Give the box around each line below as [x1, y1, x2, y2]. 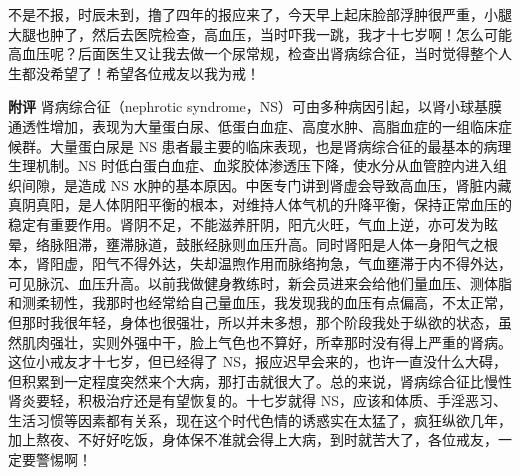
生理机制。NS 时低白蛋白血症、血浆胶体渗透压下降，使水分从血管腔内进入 [8, 155, 493, 176]
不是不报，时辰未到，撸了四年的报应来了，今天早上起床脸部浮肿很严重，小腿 [8, 4, 512, 24]
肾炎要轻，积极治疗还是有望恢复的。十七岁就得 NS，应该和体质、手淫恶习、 [8, 390, 507, 411]
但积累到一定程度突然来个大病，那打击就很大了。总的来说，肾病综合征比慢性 [8, 370, 512, 391]
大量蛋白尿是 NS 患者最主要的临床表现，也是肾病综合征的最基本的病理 [49, 135, 512, 156]
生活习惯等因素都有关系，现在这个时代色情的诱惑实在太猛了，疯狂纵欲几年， [8, 409, 512, 430]
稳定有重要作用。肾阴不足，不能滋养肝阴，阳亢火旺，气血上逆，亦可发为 [8, 213, 484, 234]
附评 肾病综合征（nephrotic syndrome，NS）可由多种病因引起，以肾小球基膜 [8, 96, 503, 117]
